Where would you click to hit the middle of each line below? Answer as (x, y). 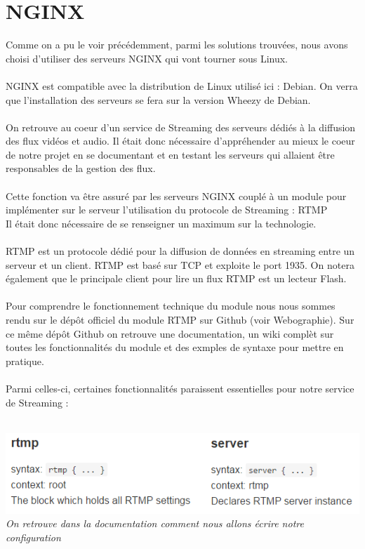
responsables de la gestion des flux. (81, 168)
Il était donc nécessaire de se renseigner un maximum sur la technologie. (161, 223)
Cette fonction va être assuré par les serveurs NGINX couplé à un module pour (176, 196)
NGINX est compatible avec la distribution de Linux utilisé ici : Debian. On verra (182, 85)
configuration (33, 537)
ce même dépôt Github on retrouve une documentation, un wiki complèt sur (170, 333)
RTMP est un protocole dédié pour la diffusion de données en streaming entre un (180, 251)
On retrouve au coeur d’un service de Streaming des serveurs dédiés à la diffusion (181, 127)
